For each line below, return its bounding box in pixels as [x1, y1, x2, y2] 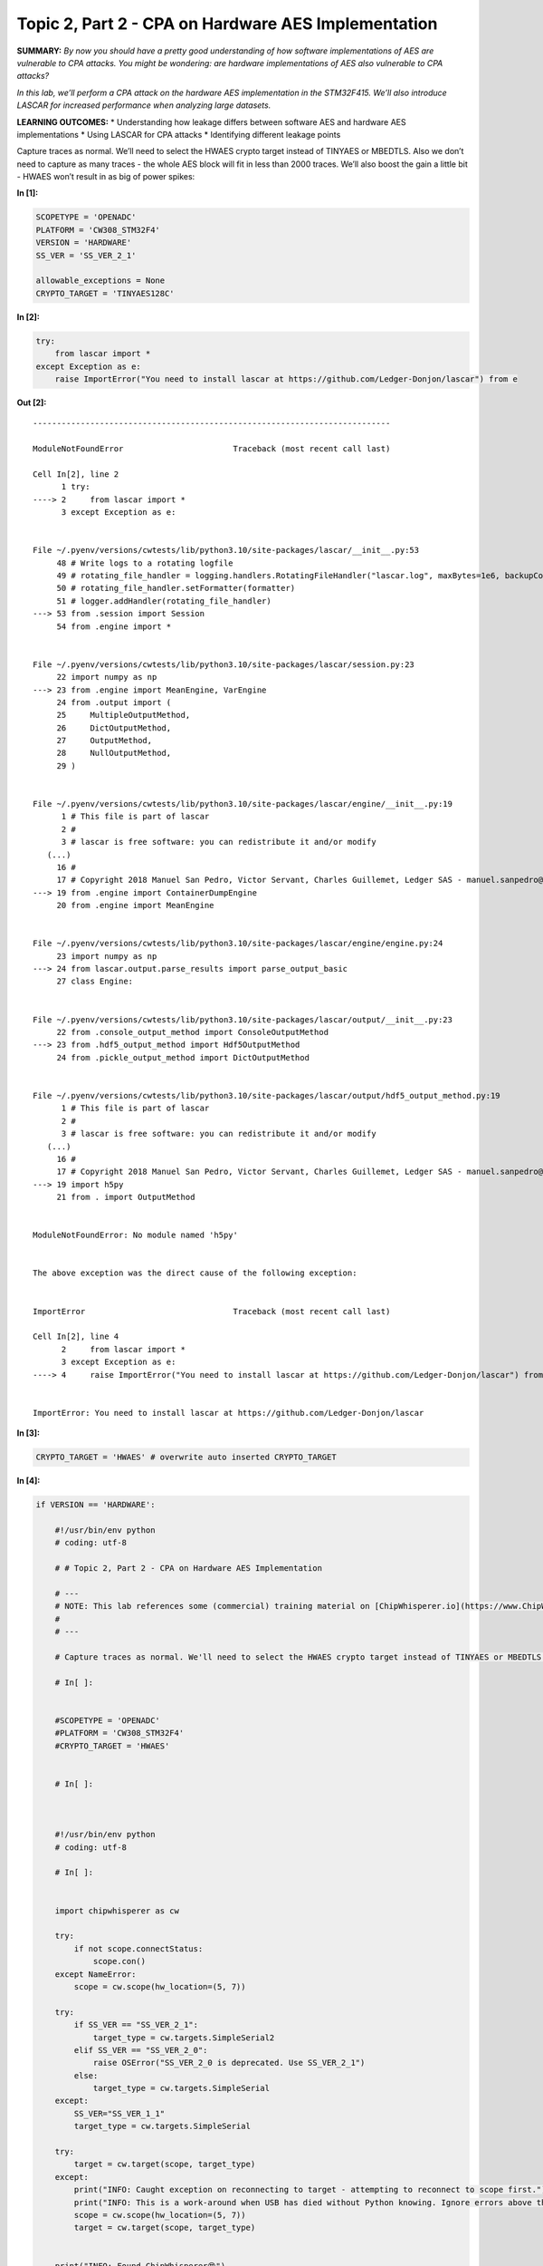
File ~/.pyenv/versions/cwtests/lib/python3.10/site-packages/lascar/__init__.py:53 [33, 545, 420, 556]
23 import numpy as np [56, 951, 157, 961]
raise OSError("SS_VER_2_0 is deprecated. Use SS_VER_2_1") [92, 2058, 366, 2068]
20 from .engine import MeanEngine [56, 900, 214, 911]
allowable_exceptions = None [35, 276, 166, 286]
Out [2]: [16, 397, 47, 408]
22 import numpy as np [56, 672, 157, 683]
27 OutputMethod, [56, 735, 153, 746]
